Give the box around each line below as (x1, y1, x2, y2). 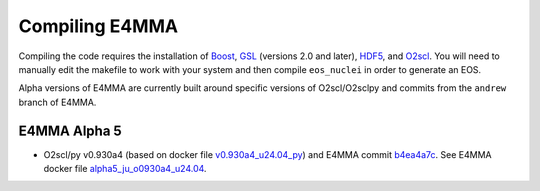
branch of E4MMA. (18, 96, 97, 108)
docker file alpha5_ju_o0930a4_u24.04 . (43, 163, 207, 175)
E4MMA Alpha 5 (18, 122, 122, 139)
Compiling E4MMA (18, 15, 179, 37)
